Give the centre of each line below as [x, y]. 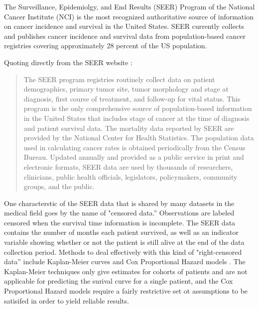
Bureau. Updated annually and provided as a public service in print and [134, 157]
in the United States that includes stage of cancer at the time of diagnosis [136, 118]
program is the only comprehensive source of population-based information [138, 108]
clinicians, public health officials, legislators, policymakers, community [130, 176]
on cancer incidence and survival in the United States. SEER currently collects [124, 26]
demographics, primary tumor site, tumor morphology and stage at [126, 89]
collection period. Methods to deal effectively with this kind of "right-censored [123, 252]
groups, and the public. [59, 186]
